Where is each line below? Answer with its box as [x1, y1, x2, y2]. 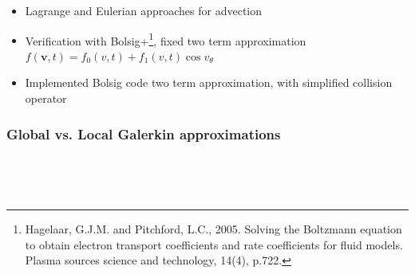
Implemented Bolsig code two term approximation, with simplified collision [25, 74, 393, 91]
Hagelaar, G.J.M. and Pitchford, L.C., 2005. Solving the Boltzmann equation [25, 221, 402, 237]
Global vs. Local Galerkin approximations [6, 123, 281, 143]
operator [25, 90, 67, 107]
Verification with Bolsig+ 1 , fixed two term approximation [25, 29, 306, 49]
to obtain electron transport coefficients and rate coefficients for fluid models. [25, 236, 403, 252]
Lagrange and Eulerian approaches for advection [25, 2, 263, 18]
